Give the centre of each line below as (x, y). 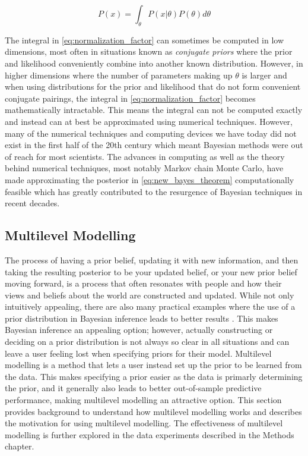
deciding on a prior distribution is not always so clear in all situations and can (147, 342)
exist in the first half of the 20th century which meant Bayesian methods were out (154, 145)
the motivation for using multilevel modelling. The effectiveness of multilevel (144, 423)
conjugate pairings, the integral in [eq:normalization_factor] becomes (130, 98)
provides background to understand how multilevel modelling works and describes (153, 411)
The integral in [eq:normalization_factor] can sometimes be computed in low (145, 40)
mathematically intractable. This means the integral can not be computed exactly (154, 110)
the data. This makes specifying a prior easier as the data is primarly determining (154, 376)
